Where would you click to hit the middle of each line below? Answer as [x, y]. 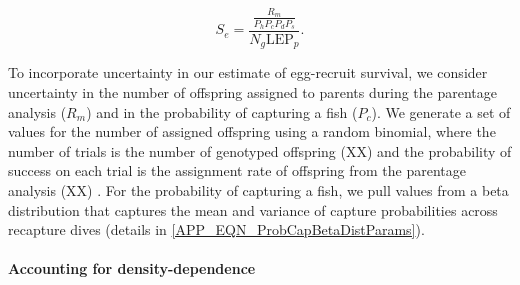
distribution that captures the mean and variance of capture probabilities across [253, 209]
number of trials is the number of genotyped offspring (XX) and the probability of [260, 150]
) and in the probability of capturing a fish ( [222, 111]
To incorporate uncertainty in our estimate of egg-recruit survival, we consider [248, 72]
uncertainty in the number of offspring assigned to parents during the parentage [253, 92]
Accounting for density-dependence [132, 268]
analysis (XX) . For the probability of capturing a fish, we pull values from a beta [258, 190]
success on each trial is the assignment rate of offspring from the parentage [237, 170]
